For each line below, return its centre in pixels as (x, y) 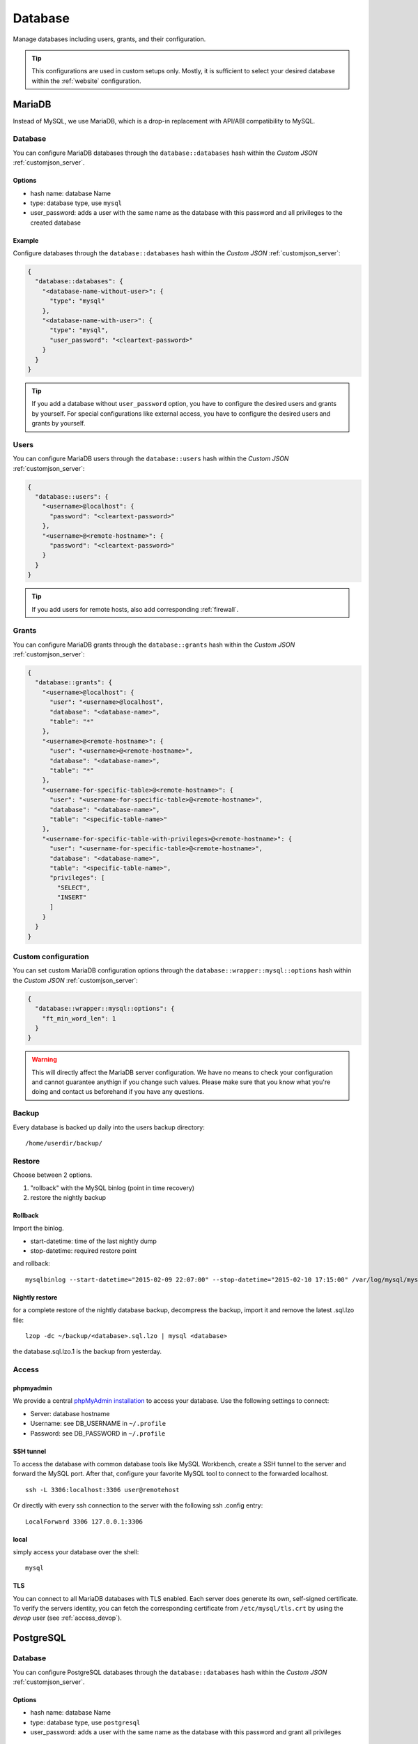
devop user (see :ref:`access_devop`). (67, 1618)
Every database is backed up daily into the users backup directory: (109, 1127)
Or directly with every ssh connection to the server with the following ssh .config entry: (138, 1505)
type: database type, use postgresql (85, 1722)
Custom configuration (51, 956)
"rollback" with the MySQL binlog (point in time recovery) (113, 1188)
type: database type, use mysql (76, 203)
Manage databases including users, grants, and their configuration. (109, 39)
